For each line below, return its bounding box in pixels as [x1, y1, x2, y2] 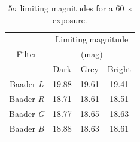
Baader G [9, 107, 44, 119]
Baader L [10, 77, 44, 89]
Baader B [9, 122, 44, 134]
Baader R [9, 92, 44, 104]
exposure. [53, 13, 87, 26]
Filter [16, 48, 37, 60]
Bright [107, 63, 131, 75]
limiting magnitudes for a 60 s [20, 2, 132, 14]
